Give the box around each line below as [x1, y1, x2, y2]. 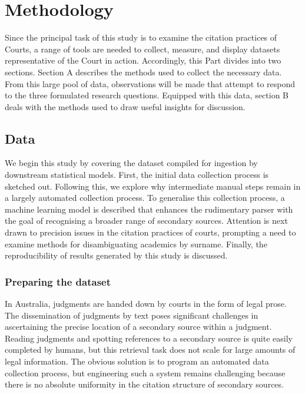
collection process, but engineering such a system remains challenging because [5, 366, 286, 379]
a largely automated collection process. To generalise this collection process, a [5, 191, 285, 204]
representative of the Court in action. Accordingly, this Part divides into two [5, 54, 281, 67]
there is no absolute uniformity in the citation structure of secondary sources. [5, 378, 284, 390]
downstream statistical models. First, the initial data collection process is [5, 168, 269, 181]
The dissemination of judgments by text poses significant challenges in [5, 309, 258, 321]
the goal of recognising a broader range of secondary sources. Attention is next [5, 214, 288, 227]
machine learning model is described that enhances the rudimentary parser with [5, 203, 293, 215]
